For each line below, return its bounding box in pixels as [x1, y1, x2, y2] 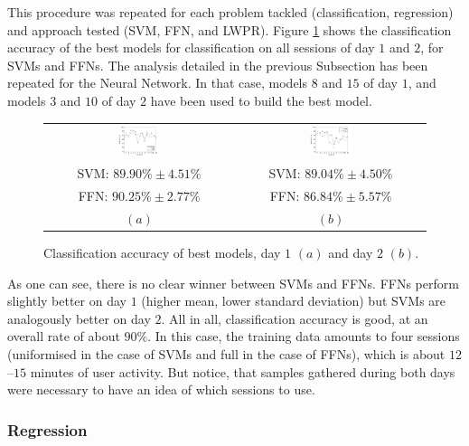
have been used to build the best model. [150, 90, 372, 109]
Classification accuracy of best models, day [43, 243, 281, 262]
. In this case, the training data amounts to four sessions [147, 327, 460, 346]
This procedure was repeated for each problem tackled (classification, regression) [7, 3, 454, 21]
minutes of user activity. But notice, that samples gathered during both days [30, 362, 455, 381]
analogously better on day [7, 308, 151, 327]
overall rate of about [7, 327, 120, 346]
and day [328, 243, 373, 262]
